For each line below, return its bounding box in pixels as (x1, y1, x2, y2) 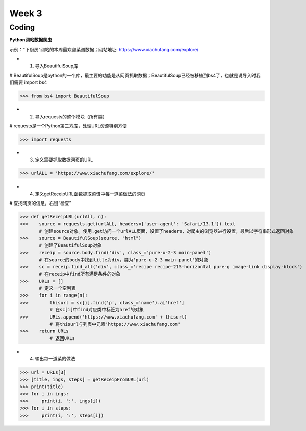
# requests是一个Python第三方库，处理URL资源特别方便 (9, 123, 127, 129)
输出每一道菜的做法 (35, 356, 75, 362)
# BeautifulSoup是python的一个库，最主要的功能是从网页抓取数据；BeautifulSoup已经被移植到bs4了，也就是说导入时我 (9, 72, 261, 78)
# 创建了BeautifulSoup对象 (39, 242, 102, 248)
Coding (9, 22, 35, 32)
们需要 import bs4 (9, 79, 47, 85)
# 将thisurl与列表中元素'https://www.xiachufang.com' (49, 321, 181, 327)
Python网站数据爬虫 (9, 37, 52, 43)
